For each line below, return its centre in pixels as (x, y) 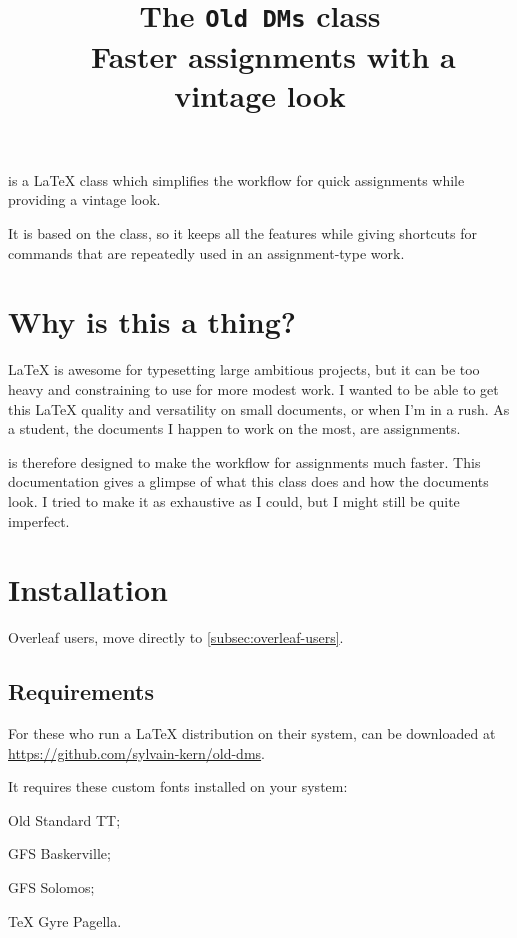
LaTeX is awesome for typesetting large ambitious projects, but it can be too (244, 369)
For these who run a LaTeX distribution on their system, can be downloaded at (252, 733)
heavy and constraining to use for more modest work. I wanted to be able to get (253, 388)
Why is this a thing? (152, 321)
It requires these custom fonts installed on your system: (178, 786)
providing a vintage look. (84, 199)
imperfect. (39, 520)
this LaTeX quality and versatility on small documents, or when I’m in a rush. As (259, 408)
